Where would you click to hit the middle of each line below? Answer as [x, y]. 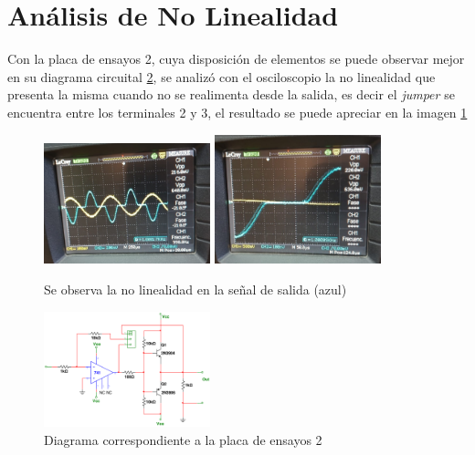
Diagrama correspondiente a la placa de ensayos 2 [183, 440]
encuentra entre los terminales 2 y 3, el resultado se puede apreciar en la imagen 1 [237, 112]
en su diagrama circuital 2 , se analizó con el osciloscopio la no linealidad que [222, 76]
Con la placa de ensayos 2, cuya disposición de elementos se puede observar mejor [236, 59]
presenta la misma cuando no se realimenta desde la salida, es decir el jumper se [231, 94]
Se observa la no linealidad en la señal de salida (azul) [195, 289]
